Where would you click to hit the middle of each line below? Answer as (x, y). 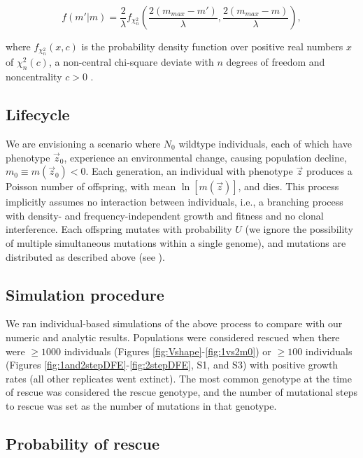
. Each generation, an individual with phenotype (189, 171)
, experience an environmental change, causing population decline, (205, 157)
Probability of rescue (83, 443)
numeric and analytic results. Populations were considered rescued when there (173, 337)
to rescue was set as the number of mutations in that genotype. (141, 405)
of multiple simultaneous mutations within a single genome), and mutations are (176, 242)
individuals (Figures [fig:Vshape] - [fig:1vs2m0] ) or (168, 351)
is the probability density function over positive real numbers (212, 46)
